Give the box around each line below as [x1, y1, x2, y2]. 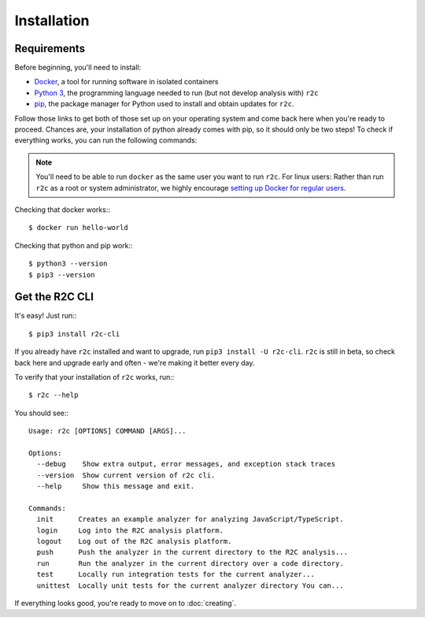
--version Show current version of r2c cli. [36, 470, 216, 480]
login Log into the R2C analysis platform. [36, 526, 224, 535]
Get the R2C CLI [14, 290, 94, 303]
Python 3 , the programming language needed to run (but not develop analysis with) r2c [34, 87, 319, 98]
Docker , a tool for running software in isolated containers [34, 77, 219, 87]
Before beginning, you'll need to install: [14, 63, 142, 72]
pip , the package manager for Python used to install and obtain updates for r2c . [34, 99, 294, 109]
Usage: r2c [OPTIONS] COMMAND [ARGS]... [28, 426, 187, 436]
